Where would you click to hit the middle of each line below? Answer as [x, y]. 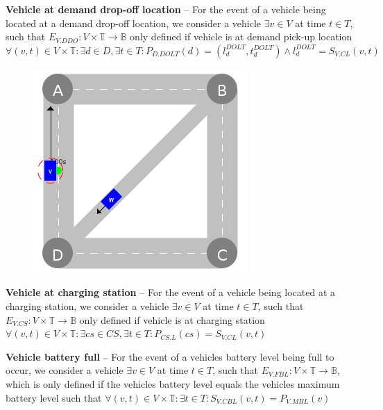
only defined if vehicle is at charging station [172, 319]
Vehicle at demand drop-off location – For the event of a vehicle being [166, 9]
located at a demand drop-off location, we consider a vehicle [134, 23]
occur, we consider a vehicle [65, 370]
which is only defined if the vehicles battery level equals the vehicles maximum [173, 383]
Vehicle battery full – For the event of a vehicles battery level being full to [170, 356]
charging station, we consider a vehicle [87, 305]
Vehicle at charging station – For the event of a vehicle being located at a [171, 292]
